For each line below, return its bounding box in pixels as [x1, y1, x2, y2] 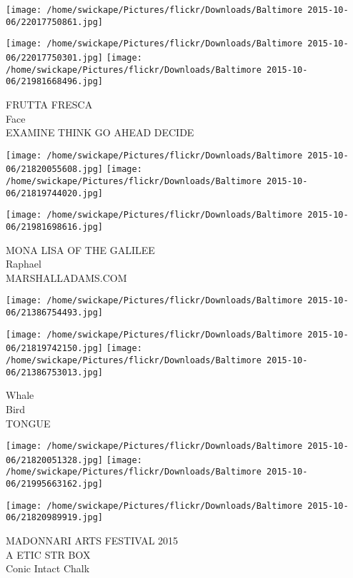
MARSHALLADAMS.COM [6, 270, 127, 285]
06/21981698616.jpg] [6, 222, 104, 232]
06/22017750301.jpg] [6, 52, 104, 63]
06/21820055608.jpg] [6, 164, 104, 175]
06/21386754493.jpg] [6, 308, 104, 318]
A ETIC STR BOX [6, 547, 91, 562]
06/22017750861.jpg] [6, 16, 104, 27]
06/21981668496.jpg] [6, 76, 104, 87]
